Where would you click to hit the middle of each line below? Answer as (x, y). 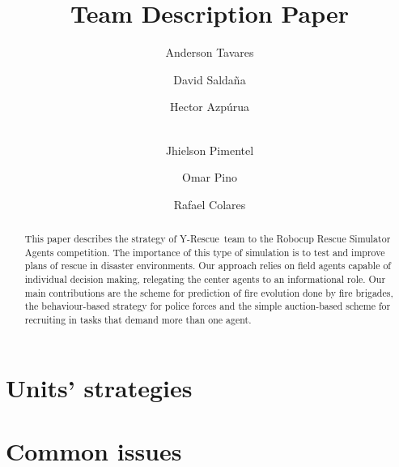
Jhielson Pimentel (210, 150)
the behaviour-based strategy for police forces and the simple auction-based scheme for (208, 306)
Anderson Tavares (210, 52)
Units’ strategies (99, 387)
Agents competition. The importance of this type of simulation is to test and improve (205, 252)
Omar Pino (210, 177)
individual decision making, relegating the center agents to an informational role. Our (205, 279)
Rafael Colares (210, 204)
